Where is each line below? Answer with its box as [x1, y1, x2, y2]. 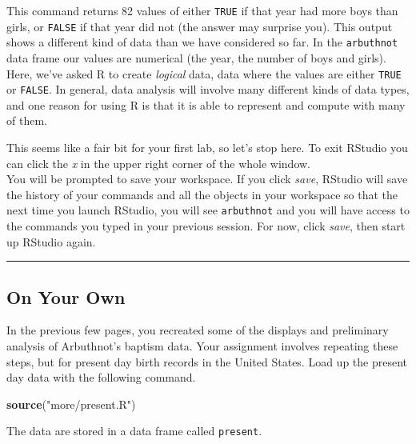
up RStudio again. [6, 233, 96, 250]
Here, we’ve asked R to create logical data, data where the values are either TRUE [6, 65, 402, 82]
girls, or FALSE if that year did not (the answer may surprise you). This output [6, 18, 393, 34]
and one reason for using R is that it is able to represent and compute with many [6, 96, 406, 113]
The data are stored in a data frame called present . [6, 422, 262, 439]
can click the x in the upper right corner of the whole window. [6, 154, 310, 171]
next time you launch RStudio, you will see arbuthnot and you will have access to [6, 202, 410, 218]
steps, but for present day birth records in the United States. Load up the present [6, 353, 408, 370]
